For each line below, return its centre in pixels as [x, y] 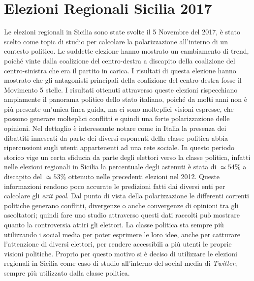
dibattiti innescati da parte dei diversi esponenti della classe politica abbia [116, 138]
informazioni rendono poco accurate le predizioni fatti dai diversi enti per [115, 186]
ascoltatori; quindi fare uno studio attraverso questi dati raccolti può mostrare [122, 215]
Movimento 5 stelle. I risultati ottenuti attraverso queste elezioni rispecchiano [121, 89]
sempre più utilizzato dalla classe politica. [67, 272]
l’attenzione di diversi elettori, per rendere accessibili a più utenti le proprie [118, 244]
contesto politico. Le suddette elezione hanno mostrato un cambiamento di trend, [127, 51]
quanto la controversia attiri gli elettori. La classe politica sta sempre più [114, 224]
